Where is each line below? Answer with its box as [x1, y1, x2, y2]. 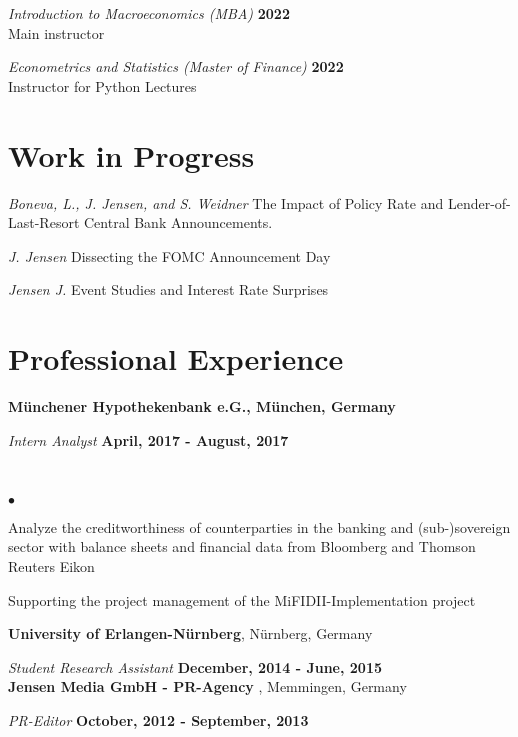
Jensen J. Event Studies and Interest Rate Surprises [8, 279, 329, 300]
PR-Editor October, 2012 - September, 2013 [8, 709, 309, 730]
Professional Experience [8, 338, 344, 379]
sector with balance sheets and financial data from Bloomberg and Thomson [8, 536, 476, 557]
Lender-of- [447, 192, 511, 213]
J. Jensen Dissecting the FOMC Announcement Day [8, 245, 331, 266]
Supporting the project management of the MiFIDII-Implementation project [8, 589, 476, 610]
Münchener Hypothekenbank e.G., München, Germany [8, 396, 396, 416]
